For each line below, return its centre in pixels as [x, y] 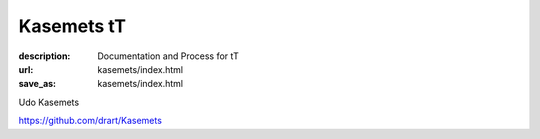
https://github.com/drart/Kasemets [90, 121]
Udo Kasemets [49, 102]
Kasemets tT [72, 26]
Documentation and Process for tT [168, 56]
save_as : [37, 84]
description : [44, 56]
